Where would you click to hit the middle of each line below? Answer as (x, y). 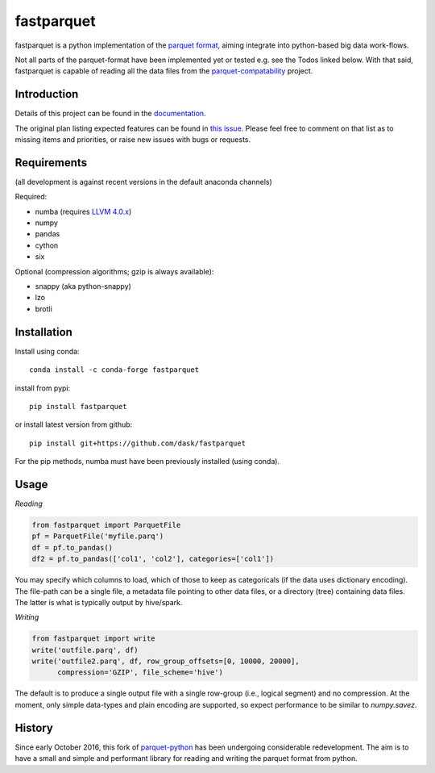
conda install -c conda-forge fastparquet (114, 370)
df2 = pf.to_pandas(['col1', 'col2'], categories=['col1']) (153, 559)
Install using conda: (47, 351)
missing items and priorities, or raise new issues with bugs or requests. (133, 140)
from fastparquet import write (94, 639)
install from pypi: (43, 388)
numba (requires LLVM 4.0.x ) (83, 211)
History (34, 727)
